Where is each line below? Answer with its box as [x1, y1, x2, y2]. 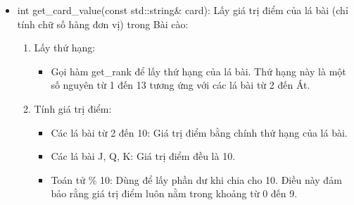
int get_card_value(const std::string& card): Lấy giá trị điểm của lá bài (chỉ [17, 3, 348, 17]
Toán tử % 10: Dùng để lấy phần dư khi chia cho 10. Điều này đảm [51, 172, 342, 187]
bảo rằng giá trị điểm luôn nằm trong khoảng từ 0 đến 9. [51, 186, 298, 201]
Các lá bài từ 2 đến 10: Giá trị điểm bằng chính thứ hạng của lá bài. [51, 125, 348, 139]
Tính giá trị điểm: [34, 101, 112, 116]
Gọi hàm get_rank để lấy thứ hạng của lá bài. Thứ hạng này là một [51, 63, 346, 78]
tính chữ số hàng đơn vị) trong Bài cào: [17, 16, 189, 31]
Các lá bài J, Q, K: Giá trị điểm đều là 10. [51, 149, 236, 163]
